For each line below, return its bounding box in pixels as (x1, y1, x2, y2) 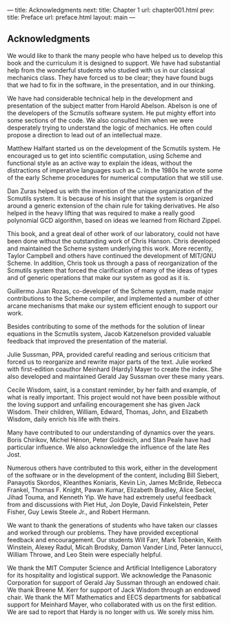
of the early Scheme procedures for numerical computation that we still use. (7, 173, 224, 181)
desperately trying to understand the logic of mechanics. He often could (7, 123, 212, 132)
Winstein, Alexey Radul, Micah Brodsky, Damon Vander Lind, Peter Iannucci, (7, 543, 223, 551)
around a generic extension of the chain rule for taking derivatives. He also (7, 201, 219, 210)
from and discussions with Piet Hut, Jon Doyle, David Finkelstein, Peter (7, 500, 209, 508)
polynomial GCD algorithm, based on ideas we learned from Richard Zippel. (7, 216, 222, 224)
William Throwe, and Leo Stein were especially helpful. (7, 550, 163, 558)
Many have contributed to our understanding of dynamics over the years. (7, 428, 215, 437)
